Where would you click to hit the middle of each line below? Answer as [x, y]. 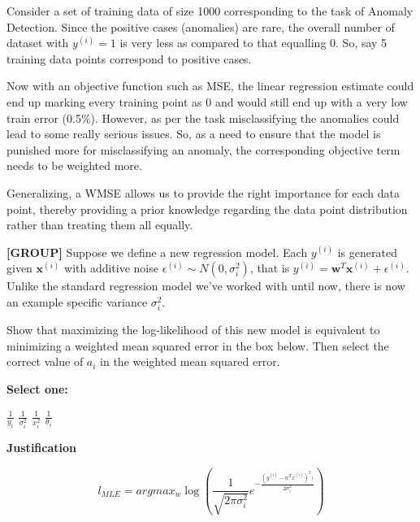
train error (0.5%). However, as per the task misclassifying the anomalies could [203, 117]
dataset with [38, 43]
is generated [367, 252]
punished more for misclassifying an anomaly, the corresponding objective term [204, 149]
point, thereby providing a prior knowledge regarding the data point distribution [207, 209]
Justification [41, 448]
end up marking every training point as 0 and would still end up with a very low [207, 101]
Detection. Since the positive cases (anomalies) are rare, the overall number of [201, 26]
